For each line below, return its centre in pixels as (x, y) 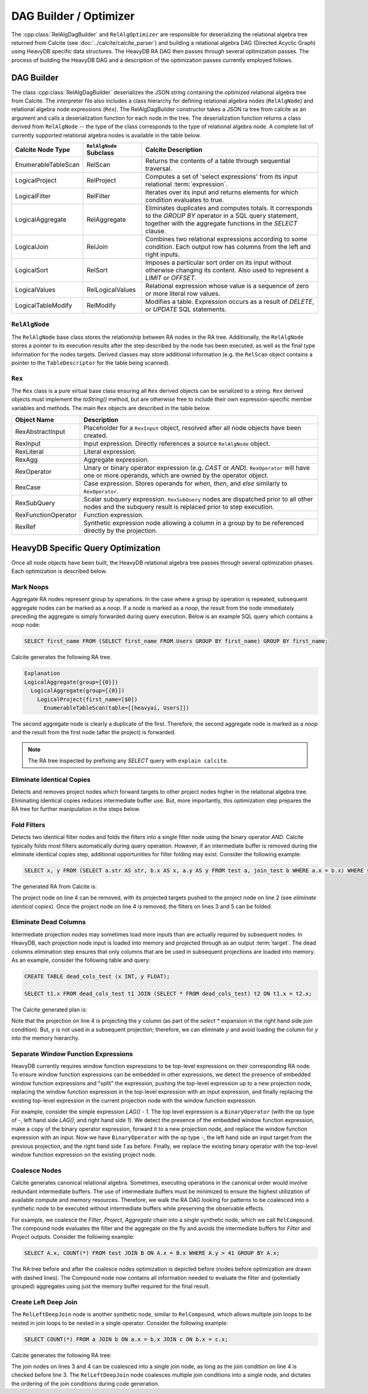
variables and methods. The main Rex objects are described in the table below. (111, 408)
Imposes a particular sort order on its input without (218, 262)
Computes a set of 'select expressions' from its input (221, 176)
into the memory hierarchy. (45, 1038)
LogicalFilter (33, 196)
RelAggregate (106, 219)
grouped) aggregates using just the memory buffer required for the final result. (111, 1287)
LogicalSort (32, 270)
